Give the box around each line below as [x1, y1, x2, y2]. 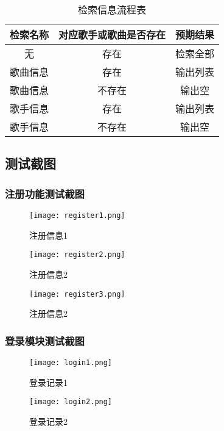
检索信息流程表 [78, 2, 147, 16]
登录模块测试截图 [5, 333, 85, 348]
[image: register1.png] [29, 211, 125, 220]
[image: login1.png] [29, 358, 113, 367]
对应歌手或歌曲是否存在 [58, 27, 166, 42]
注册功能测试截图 [5, 186, 85, 201]
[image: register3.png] [29, 289, 125, 299]
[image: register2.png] [29, 250, 125, 259]
